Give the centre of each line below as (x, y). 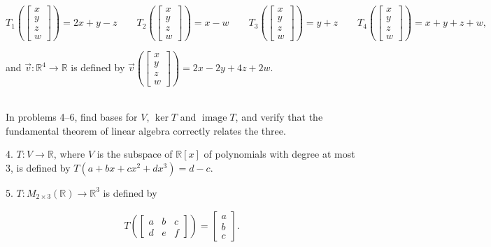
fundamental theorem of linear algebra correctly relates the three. (146, 130)
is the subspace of (135, 154)
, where (69, 154)
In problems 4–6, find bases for (72, 116)
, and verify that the (279, 116)
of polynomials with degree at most (279, 154)
